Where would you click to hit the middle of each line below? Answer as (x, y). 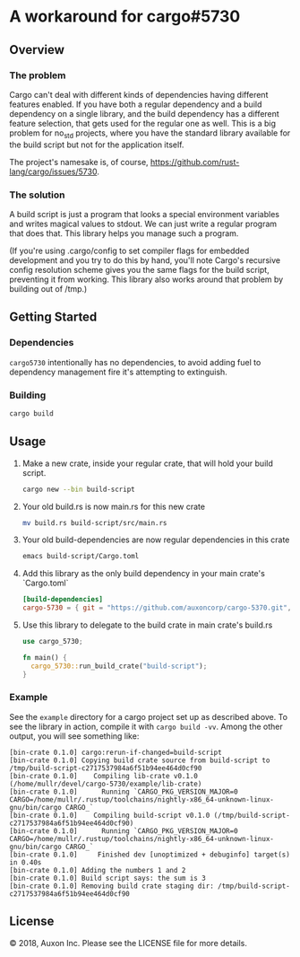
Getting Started (53, 317)
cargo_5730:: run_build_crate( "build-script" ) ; (119, 666)
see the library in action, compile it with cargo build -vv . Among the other (146, 726)
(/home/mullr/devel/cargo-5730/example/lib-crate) (106, 784)
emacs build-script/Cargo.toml (81, 557)
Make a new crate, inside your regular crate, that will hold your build (147, 463)
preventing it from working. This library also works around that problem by (146, 279)
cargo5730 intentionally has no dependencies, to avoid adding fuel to (135, 362)
